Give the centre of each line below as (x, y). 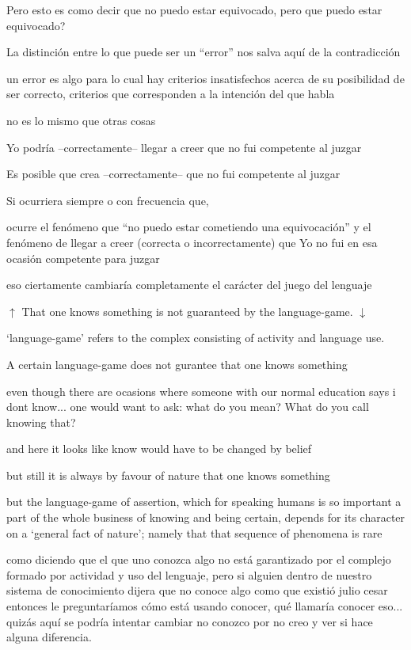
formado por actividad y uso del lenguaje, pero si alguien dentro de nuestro (189, 574)
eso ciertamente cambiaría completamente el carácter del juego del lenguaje (189, 285)
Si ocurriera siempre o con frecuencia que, (108, 200)
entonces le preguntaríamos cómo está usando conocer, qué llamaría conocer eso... (205, 606)
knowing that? (41, 422)
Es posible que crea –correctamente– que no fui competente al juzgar (173, 174)
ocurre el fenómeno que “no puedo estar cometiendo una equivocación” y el (189, 227)
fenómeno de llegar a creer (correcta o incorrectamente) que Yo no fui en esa (192, 242)
